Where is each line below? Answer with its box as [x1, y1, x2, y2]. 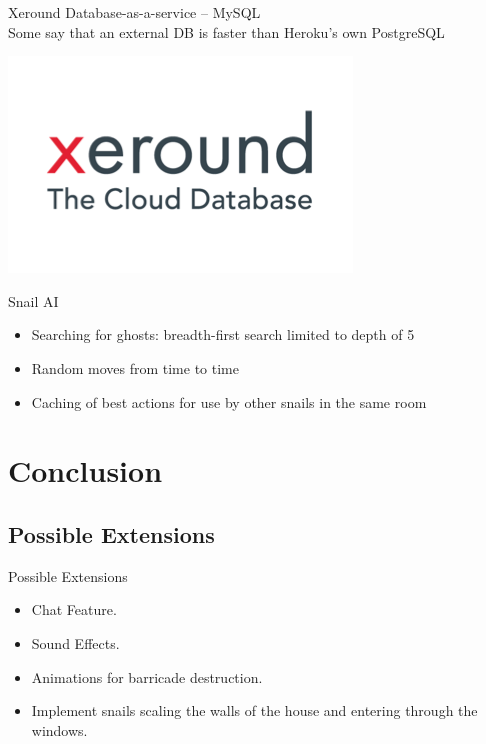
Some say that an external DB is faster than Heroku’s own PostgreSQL [8, 21, 445, 42]
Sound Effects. [31, 632, 120, 653]
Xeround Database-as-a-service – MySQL [8, 2, 261, 22]
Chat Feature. [31, 599, 117, 620]
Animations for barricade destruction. [31, 666, 263, 687]
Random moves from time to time [31, 357, 239, 378]
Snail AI [8, 290, 59, 311]
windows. [31, 719, 88, 740]
